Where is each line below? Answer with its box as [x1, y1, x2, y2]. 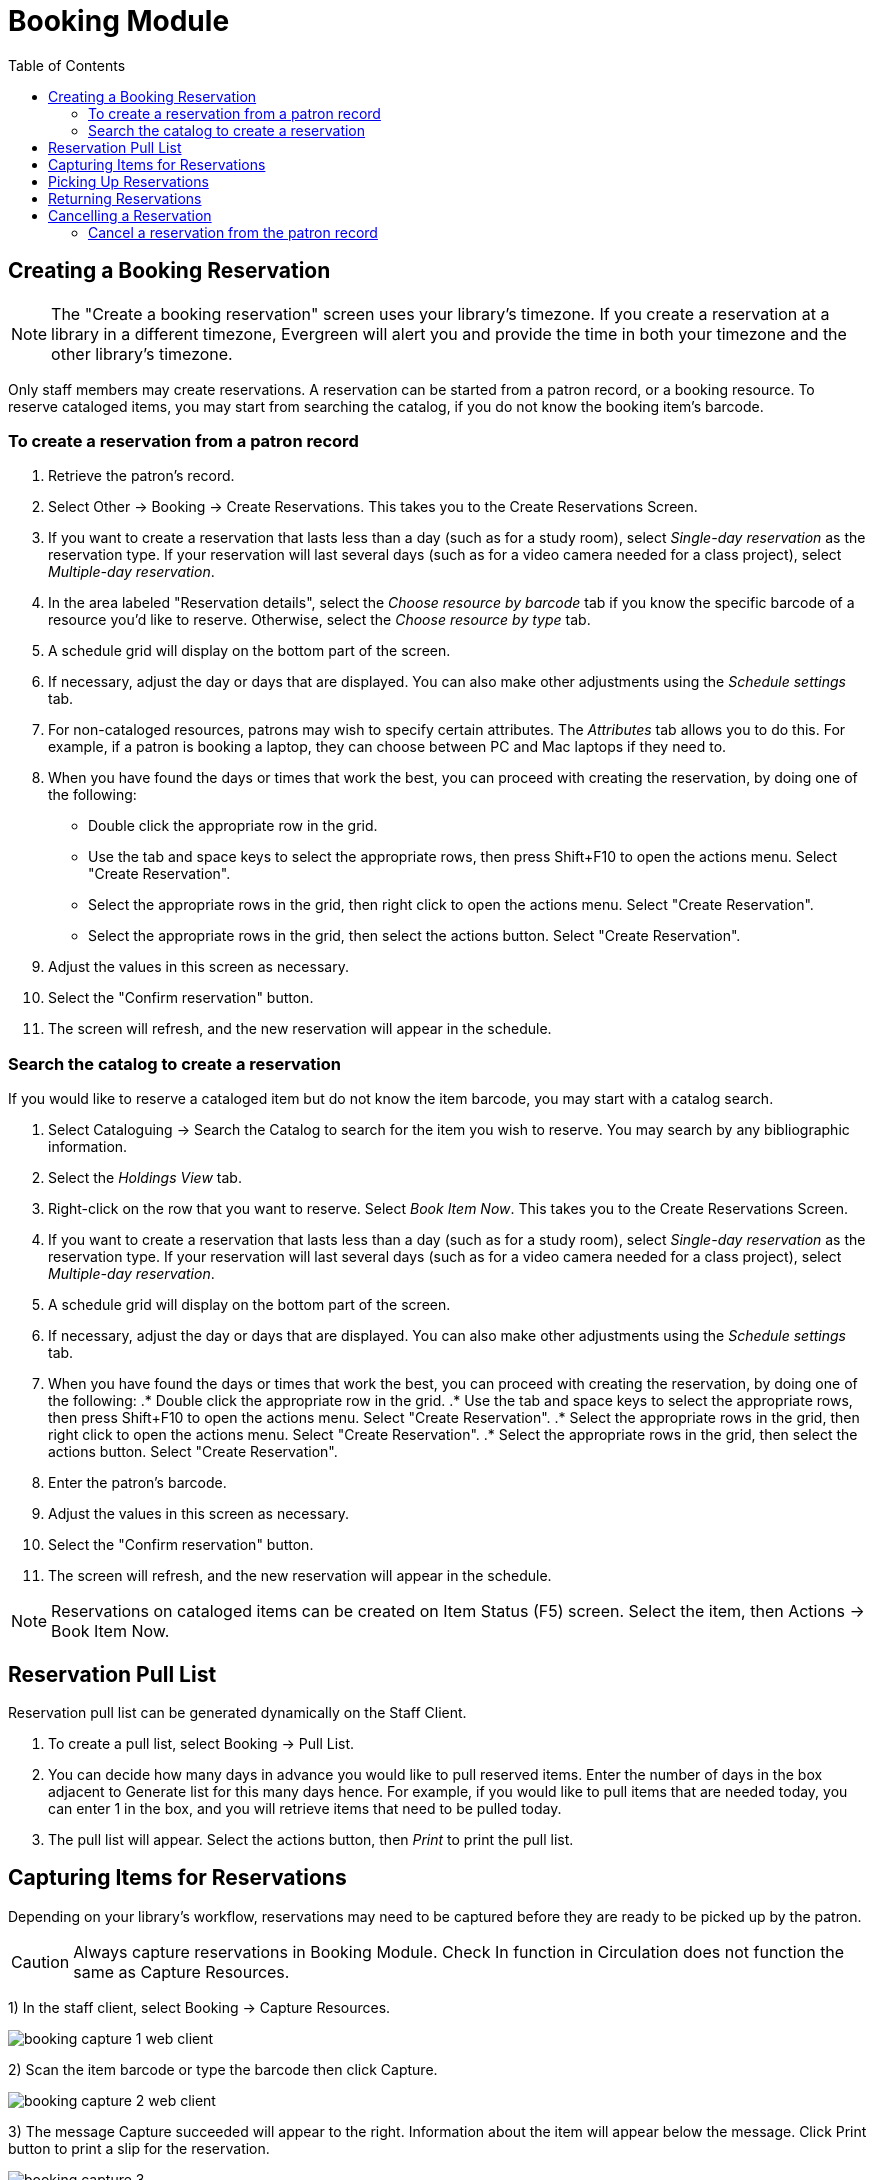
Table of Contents [8, 56, 126, 74]
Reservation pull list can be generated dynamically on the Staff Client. [8, 1703, 467, 1721]
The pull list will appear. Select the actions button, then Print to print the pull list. [48, 1830, 574, 1848]
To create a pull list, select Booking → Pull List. [48, 1734, 355, 1752]
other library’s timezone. [51, 343, 233, 364]
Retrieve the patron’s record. [48, 467, 235, 485]
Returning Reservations [48, 189, 202, 207]
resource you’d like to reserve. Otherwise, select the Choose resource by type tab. [48, 611, 591, 629]
